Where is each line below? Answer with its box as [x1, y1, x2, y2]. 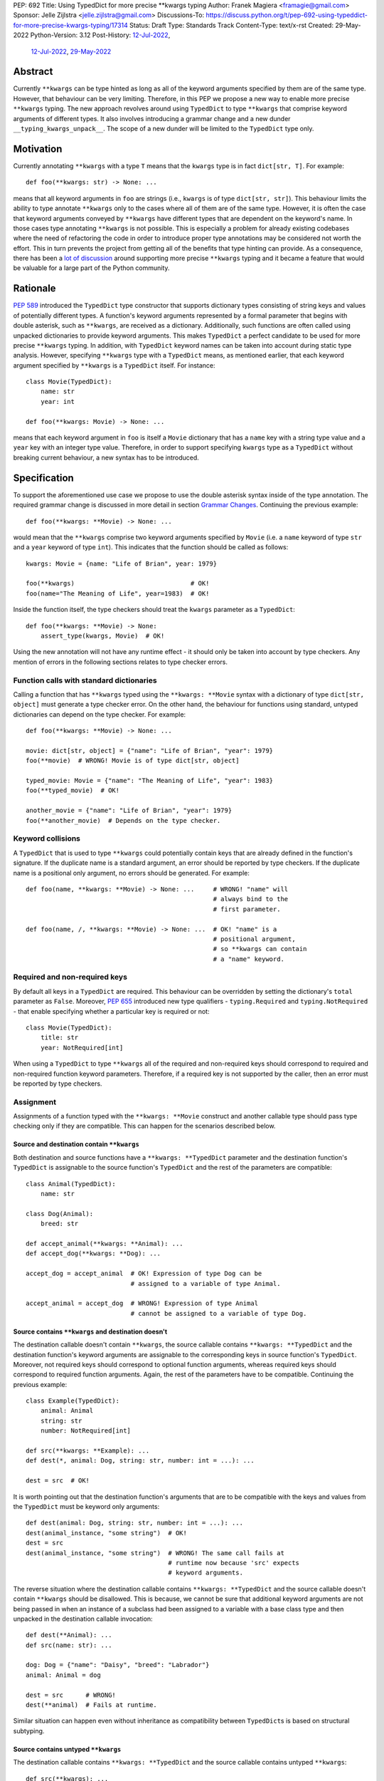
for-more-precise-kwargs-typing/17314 [13, 21, 128, 29]
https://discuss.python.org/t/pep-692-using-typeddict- [206, 11, 368, 19]
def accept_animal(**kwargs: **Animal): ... [26, 1240, 184, 1247]
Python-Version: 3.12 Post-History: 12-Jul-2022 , [30, 31, 171, 39]
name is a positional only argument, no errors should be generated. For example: [13, 868, 250, 877]
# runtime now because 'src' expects [168, 1559, 300, 1567]
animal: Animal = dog [26, 1671, 101, 1679]
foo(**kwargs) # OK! [26, 579, 210, 588]
